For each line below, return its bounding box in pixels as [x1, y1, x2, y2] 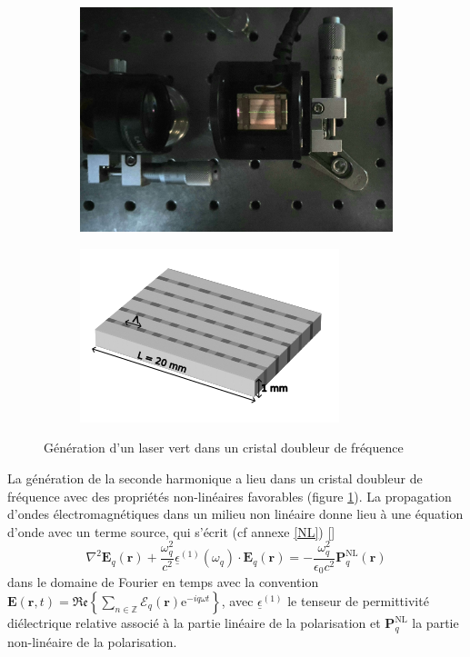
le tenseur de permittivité [287, 592, 429, 611]
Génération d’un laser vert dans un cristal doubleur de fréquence [44, 438, 404, 457]
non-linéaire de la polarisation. [7, 632, 177, 651]
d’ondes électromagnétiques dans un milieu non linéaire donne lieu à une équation [7, 504, 464, 523]
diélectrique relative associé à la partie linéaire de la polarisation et [7, 613, 381, 632]
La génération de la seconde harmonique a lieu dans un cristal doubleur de [7, 469, 423, 488]
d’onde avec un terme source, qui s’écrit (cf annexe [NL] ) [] [7, 522, 335, 541]
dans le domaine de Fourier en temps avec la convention [7, 572, 319, 592]
